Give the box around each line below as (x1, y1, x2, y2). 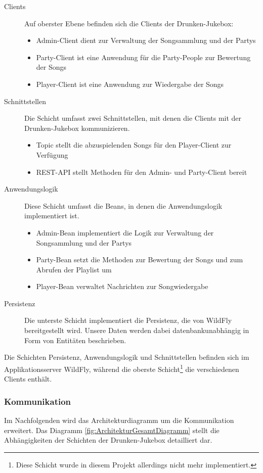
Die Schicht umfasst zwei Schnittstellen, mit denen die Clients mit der (24, 113, 242, 123)
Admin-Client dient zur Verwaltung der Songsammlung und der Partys (36, 35, 256, 45)
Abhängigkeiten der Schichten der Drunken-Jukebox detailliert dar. (4, 435, 212, 445)
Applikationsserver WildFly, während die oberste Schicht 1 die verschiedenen (4, 362, 239, 374)
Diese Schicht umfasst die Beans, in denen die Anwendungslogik (24, 200, 223, 211)
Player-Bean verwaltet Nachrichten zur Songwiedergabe (36, 281, 208, 292)
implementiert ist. (24, 210, 79, 221)
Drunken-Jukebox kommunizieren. (24, 122, 130, 133)
